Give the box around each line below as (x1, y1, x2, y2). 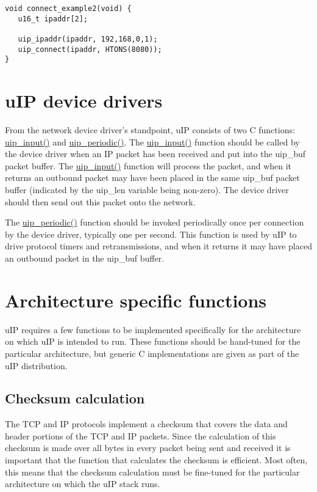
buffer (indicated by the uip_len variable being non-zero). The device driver (5, 183, 289, 196)
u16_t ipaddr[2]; (18, 14, 88, 23)
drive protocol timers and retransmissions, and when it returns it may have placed (5, 240, 312, 252)
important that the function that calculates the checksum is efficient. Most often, (5, 453, 308, 466)
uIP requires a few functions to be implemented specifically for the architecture (5, 323, 301, 336)
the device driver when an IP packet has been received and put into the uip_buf (5, 147, 306, 160)
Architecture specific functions (5, 287, 267, 312)
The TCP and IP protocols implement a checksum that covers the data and (5, 417, 288, 430)
